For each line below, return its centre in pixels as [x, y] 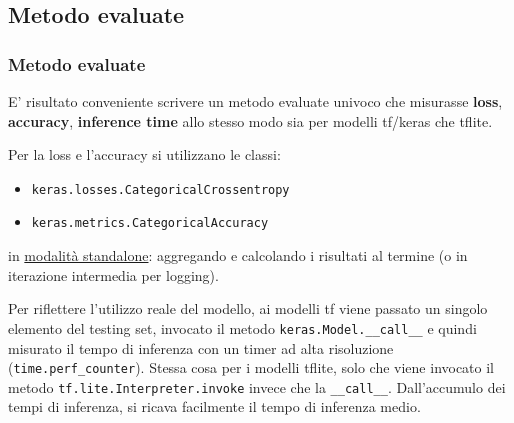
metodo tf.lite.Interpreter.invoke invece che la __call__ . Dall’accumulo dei [257, 386]
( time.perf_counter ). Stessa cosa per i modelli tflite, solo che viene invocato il [251, 367]
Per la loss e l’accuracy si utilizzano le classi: [144, 154]
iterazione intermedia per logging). [113, 274]
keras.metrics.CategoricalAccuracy [150, 223]
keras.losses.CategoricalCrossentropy [160, 189]
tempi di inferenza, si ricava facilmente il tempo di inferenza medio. [214, 406]
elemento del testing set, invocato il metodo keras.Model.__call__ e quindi [242, 327]
